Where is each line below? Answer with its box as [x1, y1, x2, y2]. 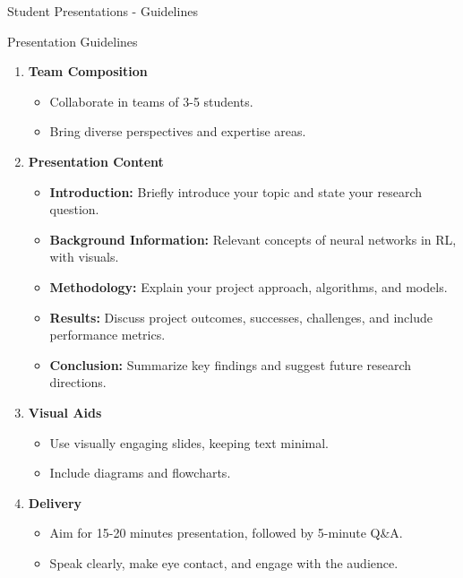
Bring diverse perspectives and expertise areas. [49, 122, 306, 141]
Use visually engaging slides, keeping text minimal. [49, 433, 330, 452]
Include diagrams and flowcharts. [49, 463, 231, 482]
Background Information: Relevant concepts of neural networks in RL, [49, 229, 457, 248]
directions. [49, 373, 107, 392]
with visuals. [49, 247, 119, 266]
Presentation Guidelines [7, 31, 138, 50]
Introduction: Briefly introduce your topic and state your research [49, 182, 423, 201]
